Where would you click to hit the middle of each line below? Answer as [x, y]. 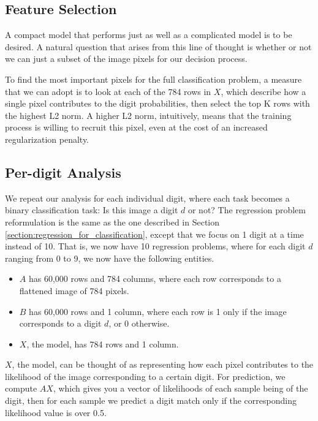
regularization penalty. [47, 139]
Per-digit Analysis [63, 172]
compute [21, 388]
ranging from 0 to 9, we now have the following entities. [110, 258]
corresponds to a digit [60, 323]
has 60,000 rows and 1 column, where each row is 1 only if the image [158, 311]
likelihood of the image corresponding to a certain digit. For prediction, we [145, 376]
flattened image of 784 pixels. [74, 290]
